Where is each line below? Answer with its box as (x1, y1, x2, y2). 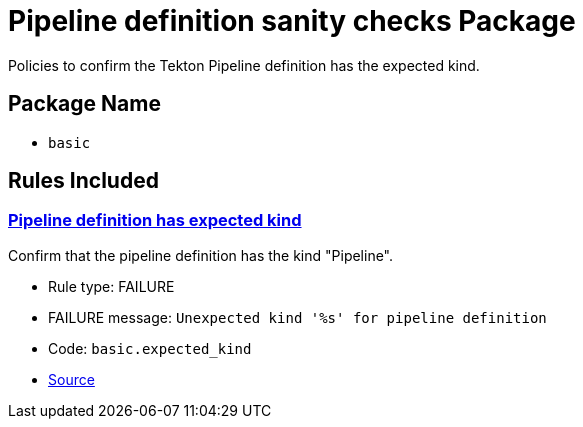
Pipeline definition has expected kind (8, 210, 302, 231)
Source (48, 370, 95, 388)
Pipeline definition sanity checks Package (8, 4, 576, 38)
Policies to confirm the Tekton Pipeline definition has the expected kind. (8, 56, 480, 74)
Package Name (8, 91, 161, 117)
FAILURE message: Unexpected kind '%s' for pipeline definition (48, 308, 547, 326)
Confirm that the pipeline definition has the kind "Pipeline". (8, 246, 394, 264)
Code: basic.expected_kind (48, 339, 252, 357)
